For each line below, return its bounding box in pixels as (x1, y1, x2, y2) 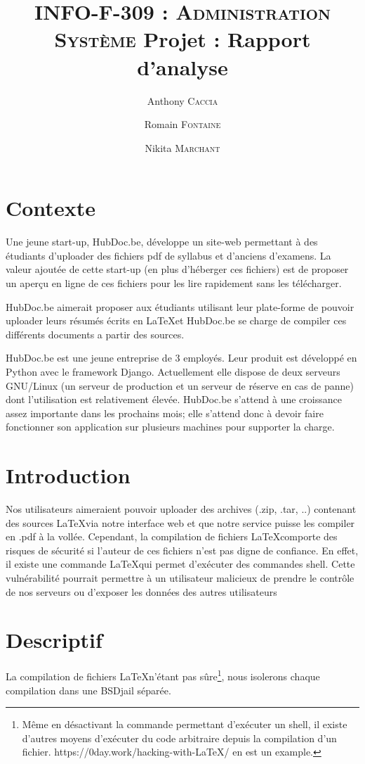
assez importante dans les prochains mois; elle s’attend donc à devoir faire (6, 405, 324, 420)
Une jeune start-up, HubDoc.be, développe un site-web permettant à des (6, 234, 318, 249)
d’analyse (137, 52, 228, 81)
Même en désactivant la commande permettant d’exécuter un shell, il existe (22, 717, 347, 732)
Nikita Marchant (145, 140, 220, 155)
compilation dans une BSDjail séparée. (6, 682, 171, 697)
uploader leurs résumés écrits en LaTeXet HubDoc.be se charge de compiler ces (6, 313, 347, 328)
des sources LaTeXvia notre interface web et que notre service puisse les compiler (6, 515, 355, 530)
